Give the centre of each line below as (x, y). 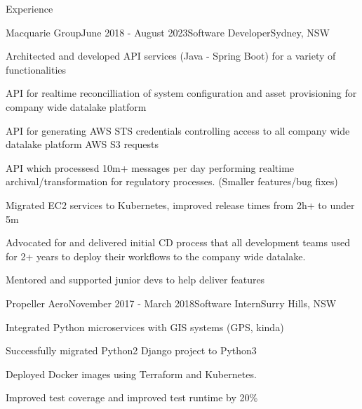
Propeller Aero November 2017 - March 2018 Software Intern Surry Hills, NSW (171, 303)
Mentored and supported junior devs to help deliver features (135, 280)
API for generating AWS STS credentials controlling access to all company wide (178, 130)
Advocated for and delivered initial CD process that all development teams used (178, 242)
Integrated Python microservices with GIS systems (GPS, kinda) (145, 327)
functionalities (36, 69)
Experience (29, 8)
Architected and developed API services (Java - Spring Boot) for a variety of (171, 56)
